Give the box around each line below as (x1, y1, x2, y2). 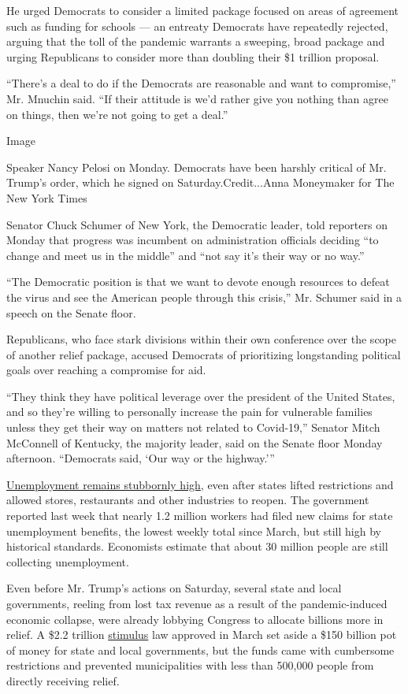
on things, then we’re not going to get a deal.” (6, 106, 228, 122)
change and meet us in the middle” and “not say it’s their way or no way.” (6, 247, 365, 263)
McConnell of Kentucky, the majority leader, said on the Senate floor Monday (6, 434, 383, 451)
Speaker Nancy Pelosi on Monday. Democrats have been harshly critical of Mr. (6, 158, 387, 175)
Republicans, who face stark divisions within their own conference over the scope (6, 331, 396, 347)
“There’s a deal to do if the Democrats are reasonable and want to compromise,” (6, 75, 396, 91)
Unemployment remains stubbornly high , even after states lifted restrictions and (6, 476, 394, 492)
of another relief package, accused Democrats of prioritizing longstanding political (6, 346, 401, 362)
